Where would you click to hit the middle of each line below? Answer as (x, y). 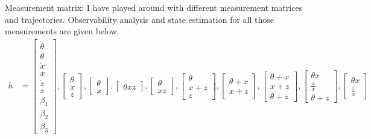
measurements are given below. (62, 31)
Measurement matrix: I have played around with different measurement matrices (154, 7)
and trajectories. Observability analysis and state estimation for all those (139, 19)
